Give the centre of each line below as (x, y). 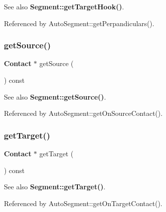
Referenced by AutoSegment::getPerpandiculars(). (79, 23)
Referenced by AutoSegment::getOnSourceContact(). (83, 113)
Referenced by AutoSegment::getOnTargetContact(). (83, 203)
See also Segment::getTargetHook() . (64, 6)
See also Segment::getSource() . (55, 96)
